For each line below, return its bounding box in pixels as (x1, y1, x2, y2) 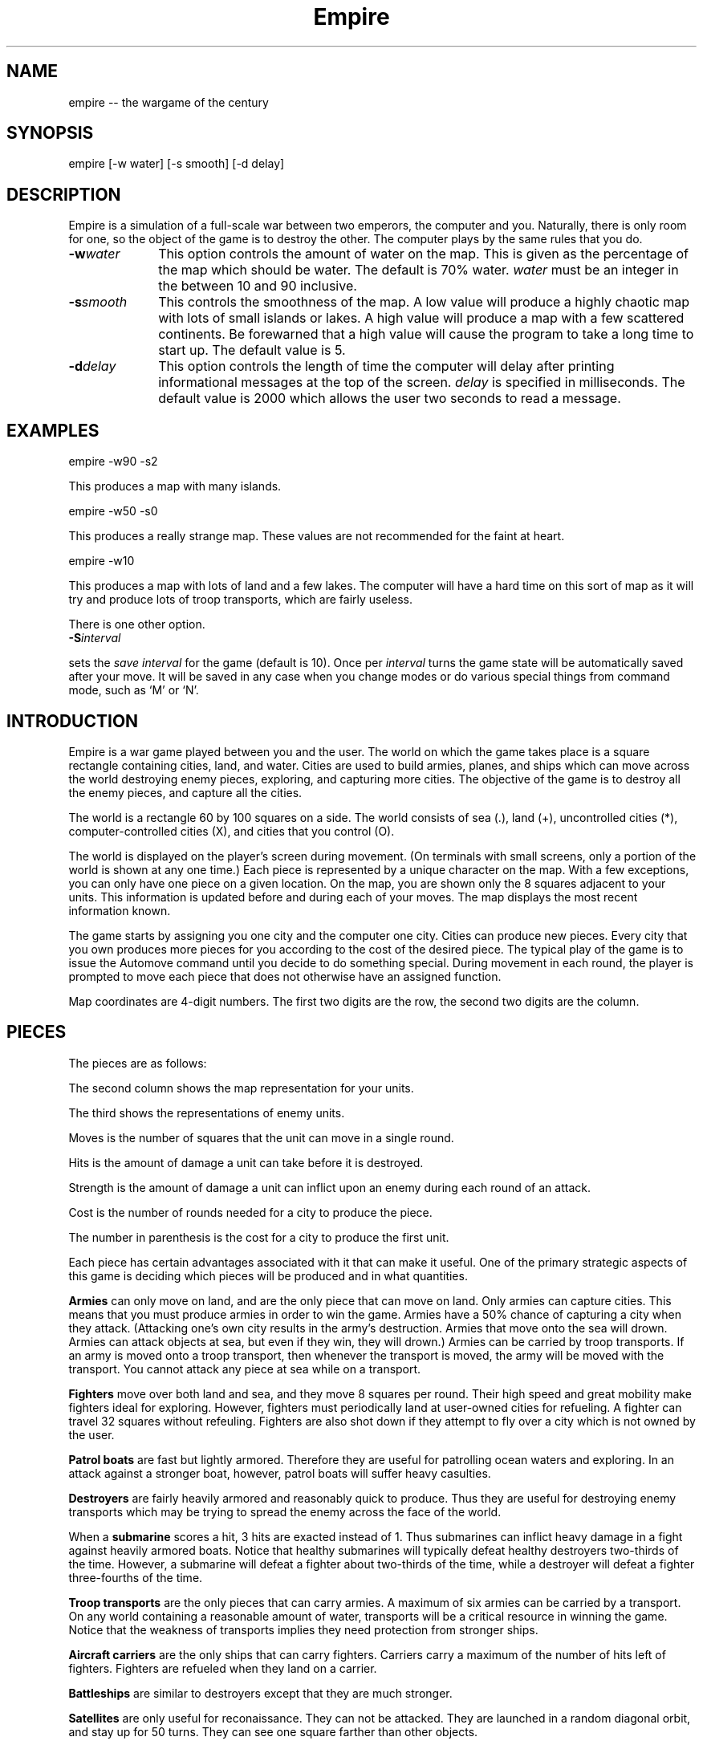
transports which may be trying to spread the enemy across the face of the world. (68, 1504, 502, 1519)
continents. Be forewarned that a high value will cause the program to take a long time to (158, 326, 694, 343)
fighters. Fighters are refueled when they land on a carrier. (68, 1661, 377, 1675)
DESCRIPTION (6, 184, 121, 205)
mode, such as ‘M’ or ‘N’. (68, 683, 199, 698)
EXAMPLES (6, 420, 100, 441)
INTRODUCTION (6, 710, 139, 731)
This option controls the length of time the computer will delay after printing (158, 358, 615, 375)
